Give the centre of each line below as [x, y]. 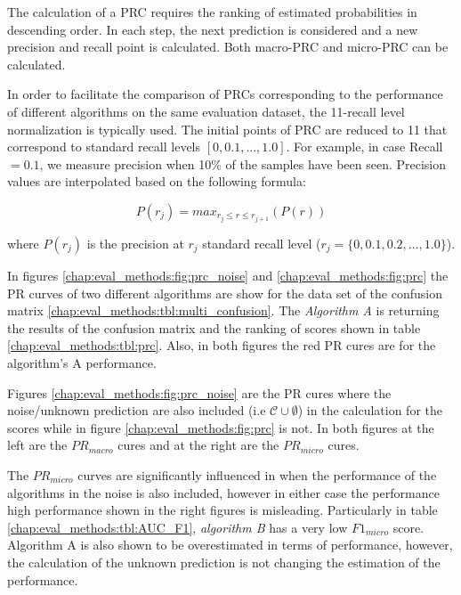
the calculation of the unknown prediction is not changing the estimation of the [224, 562]
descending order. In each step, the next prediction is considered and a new [213, 29]
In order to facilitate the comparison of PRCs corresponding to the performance [225, 94]
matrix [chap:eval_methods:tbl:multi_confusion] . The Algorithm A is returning [223, 310]
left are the [37, 445]
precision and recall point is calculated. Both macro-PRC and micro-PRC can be [228, 47]
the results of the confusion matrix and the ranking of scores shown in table [214, 327]
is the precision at [135, 244]
